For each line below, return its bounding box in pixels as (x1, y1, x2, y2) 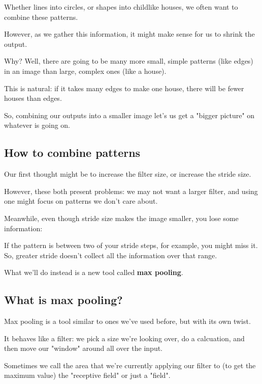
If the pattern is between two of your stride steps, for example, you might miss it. (4, 240, 258, 251)
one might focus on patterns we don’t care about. (4, 196, 158, 206)
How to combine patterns (4, 145, 141, 160)
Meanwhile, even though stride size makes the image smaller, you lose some (4, 212, 239, 223)
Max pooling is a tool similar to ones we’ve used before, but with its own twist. (4, 316, 251, 326)
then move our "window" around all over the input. (4, 343, 163, 353)
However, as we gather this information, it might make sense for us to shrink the (4, 29, 255, 39)
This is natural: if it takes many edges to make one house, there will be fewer (4, 83, 244, 93)
